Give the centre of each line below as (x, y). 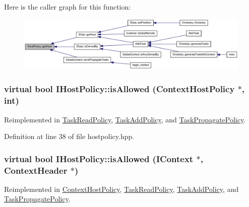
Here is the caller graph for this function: (68, 7)
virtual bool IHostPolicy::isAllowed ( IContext (99, 158)
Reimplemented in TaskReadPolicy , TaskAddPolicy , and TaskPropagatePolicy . (125, 119)
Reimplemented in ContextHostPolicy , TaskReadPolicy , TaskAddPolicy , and (121, 189)
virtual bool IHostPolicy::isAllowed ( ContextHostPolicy (119, 89)
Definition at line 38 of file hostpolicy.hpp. (69, 136)
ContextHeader (36, 170)
